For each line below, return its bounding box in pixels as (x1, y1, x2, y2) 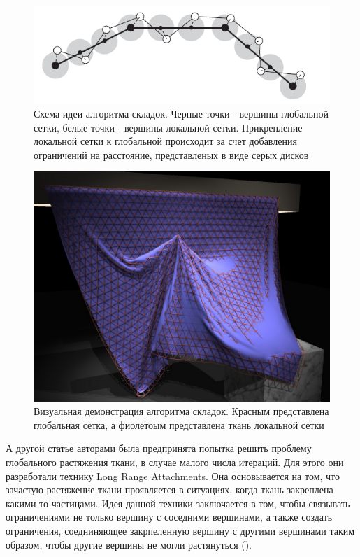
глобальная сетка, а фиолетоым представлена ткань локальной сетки (34, 417, 324, 432)
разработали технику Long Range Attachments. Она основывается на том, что (6, 468, 340, 483)
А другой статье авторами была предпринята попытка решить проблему (6, 441, 312, 456)
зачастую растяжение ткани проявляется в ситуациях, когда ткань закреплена (6, 482, 333, 497)
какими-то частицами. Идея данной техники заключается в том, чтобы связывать (6, 495, 350, 510)
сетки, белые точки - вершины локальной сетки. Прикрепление (34, 120, 303, 134)
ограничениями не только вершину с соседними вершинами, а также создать (6, 509, 333, 524)
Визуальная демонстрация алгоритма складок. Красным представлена (34, 404, 329, 418)
